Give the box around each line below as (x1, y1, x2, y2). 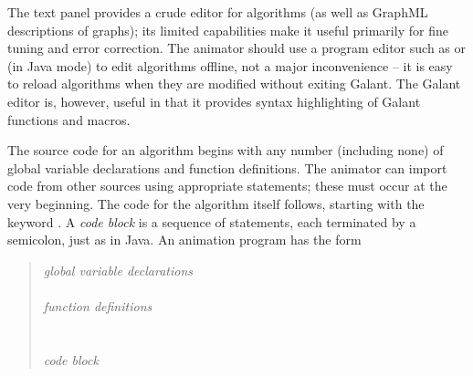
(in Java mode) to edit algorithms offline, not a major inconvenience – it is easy (7, 56, 453, 75)
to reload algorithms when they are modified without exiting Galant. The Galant (7, 74, 461, 93)
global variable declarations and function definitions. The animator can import (7, 158, 447, 177)
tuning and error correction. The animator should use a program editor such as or (7, 38, 466, 57)
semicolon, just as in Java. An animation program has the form (7, 230, 362, 249)
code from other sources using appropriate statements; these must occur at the (7, 176, 447, 195)
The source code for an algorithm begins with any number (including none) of (7, 141, 444, 160)
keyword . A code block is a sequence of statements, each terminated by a (7, 212, 416, 231)
